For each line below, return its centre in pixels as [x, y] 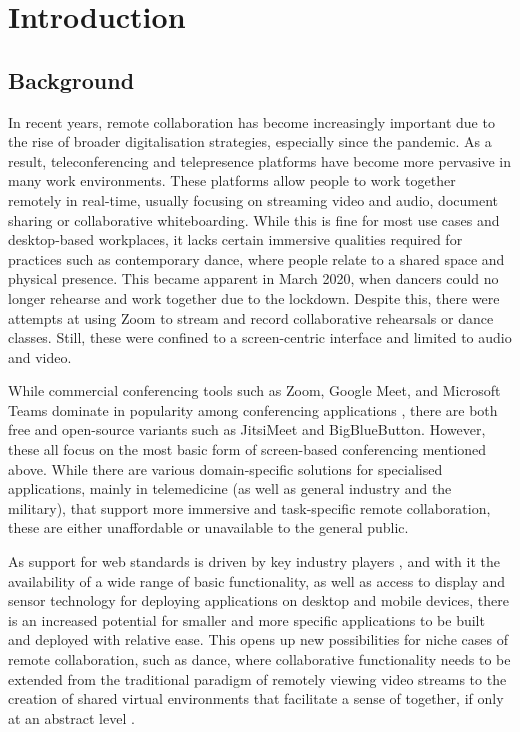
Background [71, 79]
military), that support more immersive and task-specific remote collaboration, [249, 507]
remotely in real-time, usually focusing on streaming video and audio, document [253, 199]
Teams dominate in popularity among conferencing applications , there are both [253, 409]
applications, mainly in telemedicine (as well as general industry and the [230, 488]
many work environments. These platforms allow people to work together [232, 180]
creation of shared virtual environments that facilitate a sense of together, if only [256, 698]
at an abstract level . [71, 717]
